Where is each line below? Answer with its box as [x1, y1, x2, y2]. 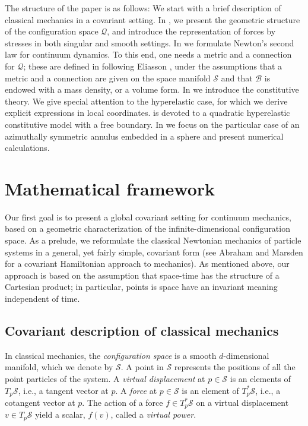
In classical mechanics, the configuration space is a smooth [5, 349, 217, 361]
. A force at [115, 384, 157, 396]
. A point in [120, 361, 164, 373]
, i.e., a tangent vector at [18, 384, 109, 396]
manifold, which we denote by [5, 361, 113, 373]
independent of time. [5, 292, 80, 304]
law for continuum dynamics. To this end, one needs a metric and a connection [5, 48, 292, 61]
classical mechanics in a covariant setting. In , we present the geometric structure [5, 13, 300, 26]
